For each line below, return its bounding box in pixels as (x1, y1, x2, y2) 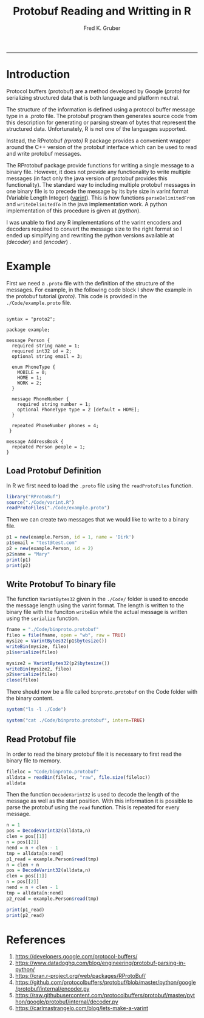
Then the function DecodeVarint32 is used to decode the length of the (6, 791, 180, 798)
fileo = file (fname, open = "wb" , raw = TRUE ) (6, 632, 126, 638)
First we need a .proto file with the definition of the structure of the (6, 279, 175, 287)
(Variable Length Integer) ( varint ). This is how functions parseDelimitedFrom (6, 193, 195, 201)
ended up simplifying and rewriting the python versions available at (6, 231, 174, 239)
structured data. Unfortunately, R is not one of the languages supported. (6, 125, 187, 132)
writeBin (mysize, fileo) (6, 643, 69, 649)
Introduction (6, 68, 70, 82)
